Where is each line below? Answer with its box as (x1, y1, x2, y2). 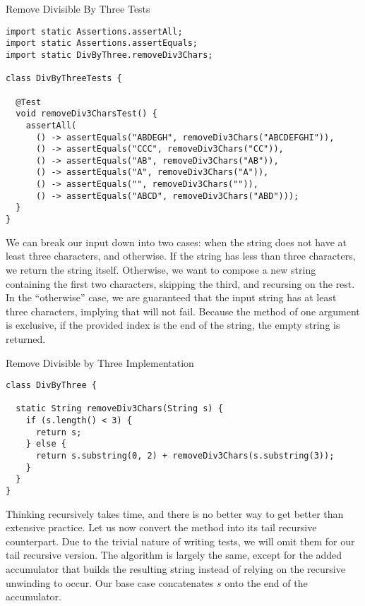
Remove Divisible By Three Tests (6, 1, 150, 16)
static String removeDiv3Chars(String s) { (16, 404, 223, 414)
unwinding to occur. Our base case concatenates (6, 575, 214, 590)
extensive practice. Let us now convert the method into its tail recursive (6, 520, 317, 535)
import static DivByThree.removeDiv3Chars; (6, 49, 213, 60)
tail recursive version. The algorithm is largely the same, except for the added (6, 547, 342, 562)
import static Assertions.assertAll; (6, 26, 183, 37)
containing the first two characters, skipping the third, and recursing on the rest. (6, 276, 355, 291)
